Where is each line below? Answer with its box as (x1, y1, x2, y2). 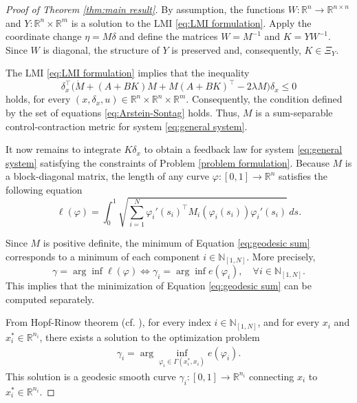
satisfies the (279, 169, 328, 183)
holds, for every (6, 92, 71, 106)
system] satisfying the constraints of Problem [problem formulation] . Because (6, 155, 329, 169)
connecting (248, 369, 294, 383)
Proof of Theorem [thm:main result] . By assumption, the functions (6, 2, 285, 16)
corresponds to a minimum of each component (6, 249, 200, 263)
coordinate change (6, 29, 82, 43)
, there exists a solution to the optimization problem (39, 329, 260, 344)
